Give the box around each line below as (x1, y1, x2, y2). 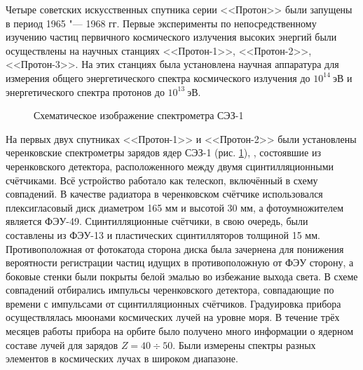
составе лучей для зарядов (6, 337, 118, 352)
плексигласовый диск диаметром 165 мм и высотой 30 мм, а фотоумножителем (6, 200, 344, 214)
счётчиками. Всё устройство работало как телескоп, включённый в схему (6, 172, 318, 187)
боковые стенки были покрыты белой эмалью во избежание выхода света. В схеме (6, 268, 358, 283)
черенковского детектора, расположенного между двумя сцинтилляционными (6, 158, 334, 173)
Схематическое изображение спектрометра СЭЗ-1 (34, 108, 244, 123)
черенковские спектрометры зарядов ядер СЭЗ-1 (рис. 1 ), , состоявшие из (6, 145, 321, 160)
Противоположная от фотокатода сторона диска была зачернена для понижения (6, 241, 344, 256)
